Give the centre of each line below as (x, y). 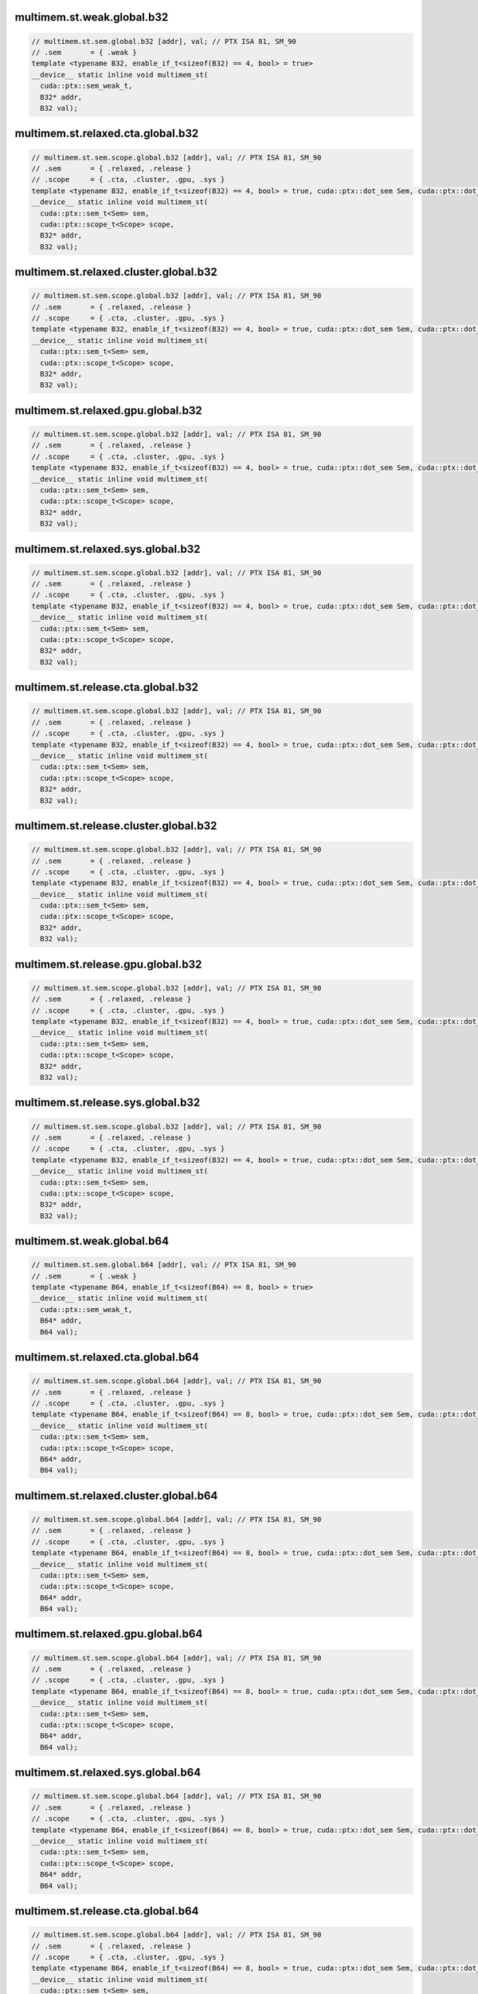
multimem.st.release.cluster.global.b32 (116, 826)
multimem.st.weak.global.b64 (92, 1241)
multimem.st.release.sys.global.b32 (108, 1103)
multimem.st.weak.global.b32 (92, 17)
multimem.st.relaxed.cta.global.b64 (107, 1357)
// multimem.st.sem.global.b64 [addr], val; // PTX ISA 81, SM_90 (164, 1265)
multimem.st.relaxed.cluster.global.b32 (116, 272)
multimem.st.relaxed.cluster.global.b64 (116, 1495)
